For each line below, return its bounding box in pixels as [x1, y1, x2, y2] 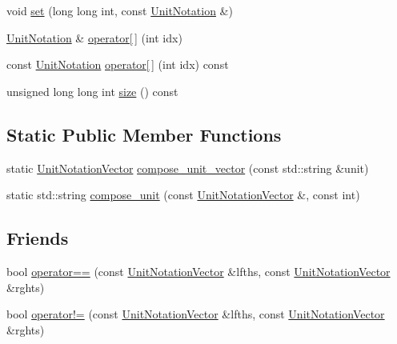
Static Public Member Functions [6, 122, 282, 146]
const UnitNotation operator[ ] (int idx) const [6, 56, 229, 73]
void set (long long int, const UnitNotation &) [6, 2, 233, 18]
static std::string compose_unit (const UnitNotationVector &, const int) [6, 186, 360, 203]
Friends [6, 226, 69, 250]
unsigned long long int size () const [6, 82, 178, 99]
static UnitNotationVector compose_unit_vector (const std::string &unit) [6, 159, 369, 176]
